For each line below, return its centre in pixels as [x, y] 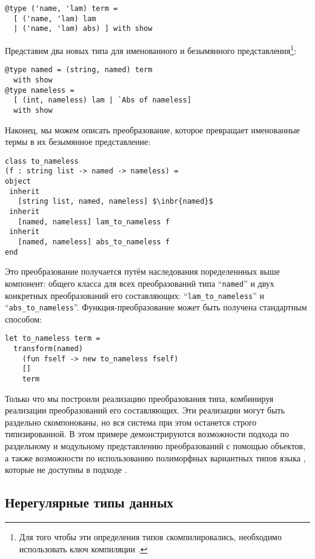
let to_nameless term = [53, 339]
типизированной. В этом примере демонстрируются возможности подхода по [147, 434]
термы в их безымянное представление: [78, 142]
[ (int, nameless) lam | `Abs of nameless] [102, 100]
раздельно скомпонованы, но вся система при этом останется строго [131, 422]
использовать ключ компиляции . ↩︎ [83, 548]
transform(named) [48, 349]
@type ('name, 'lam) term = [61, 8]
